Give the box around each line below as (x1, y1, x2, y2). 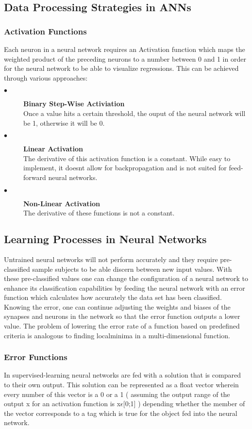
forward (23, 172, 46, 182)
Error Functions (4, 351, 67, 363)
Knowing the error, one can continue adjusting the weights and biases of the (4, 301, 231, 312)
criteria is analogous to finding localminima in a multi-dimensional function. (4, 330, 230, 340)
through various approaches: (4, 72, 88, 82)
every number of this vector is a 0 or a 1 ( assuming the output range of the (4, 389, 230, 399)
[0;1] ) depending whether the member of (123, 398, 245, 409)
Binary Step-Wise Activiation (23, 99, 125, 109)
